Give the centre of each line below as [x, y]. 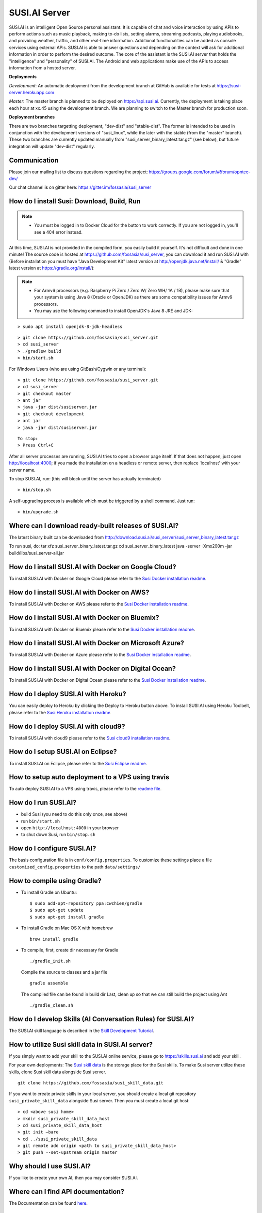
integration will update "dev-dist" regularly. [52, 146]
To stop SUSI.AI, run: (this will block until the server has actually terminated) [85, 479]
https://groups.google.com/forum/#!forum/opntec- [200, 172]
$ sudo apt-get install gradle [67, 917]
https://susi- [229, 85]
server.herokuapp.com [32, 93]
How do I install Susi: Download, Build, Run [75, 201]
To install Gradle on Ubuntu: [49, 892]
